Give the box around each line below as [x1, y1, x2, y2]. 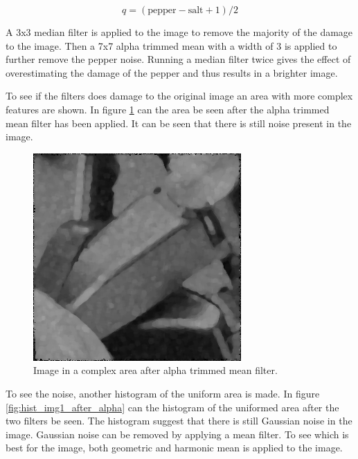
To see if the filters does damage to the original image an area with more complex [6, 88, 353, 103]
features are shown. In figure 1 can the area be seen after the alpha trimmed [6, 102, 330, 116]
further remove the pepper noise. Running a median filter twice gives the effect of [6, 52, 351, 66]
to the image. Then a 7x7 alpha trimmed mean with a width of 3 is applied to [6, 38, 337, 53]
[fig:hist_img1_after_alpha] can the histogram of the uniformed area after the [6, 400, 339, 414]
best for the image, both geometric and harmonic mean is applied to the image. [6, 440, 343, 455]
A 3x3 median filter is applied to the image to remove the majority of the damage [6, 25, 353, 39]
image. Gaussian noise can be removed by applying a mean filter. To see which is [6, 427, 349, 441]
